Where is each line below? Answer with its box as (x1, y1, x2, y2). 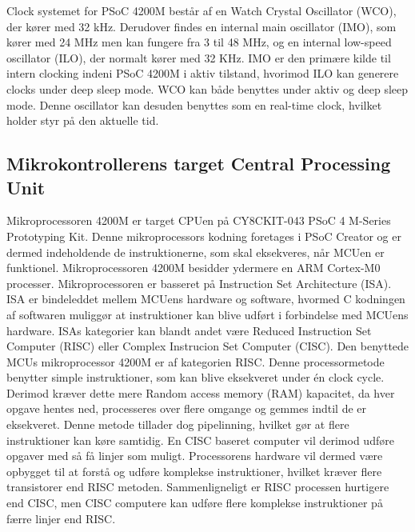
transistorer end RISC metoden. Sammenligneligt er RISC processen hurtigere (6, 478, 389, 495)
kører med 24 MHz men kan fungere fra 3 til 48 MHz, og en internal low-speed (6, 34, 392, 50)
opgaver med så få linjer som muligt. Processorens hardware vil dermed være (6, 447, 383, 464)
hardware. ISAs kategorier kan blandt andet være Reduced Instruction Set (6, 322, 372, 338)
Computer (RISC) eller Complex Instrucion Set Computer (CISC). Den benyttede (6, 338, 409, 354)
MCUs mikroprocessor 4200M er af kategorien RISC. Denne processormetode (6, 353, 385, 370)
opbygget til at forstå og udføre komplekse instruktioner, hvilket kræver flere (6, 462, 382, 479)
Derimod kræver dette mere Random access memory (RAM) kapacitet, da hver (6, 384, 395, 401)
